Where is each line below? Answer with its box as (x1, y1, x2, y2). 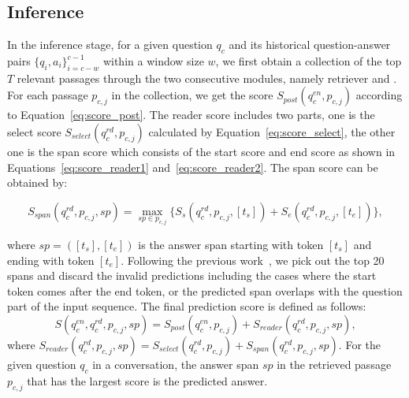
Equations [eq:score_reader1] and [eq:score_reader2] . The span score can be (7, 158, 378, 175)
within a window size (102, 53, 204, 69)
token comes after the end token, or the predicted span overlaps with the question (7, 282, 403, 299)
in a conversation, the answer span (92, 355, 259, 372)
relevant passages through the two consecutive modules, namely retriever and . (17, 69, 397, 86)
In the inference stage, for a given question (7, 36, 213, 53)
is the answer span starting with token (138, 236, 324, 252)
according (355, 87, 403, 103)
